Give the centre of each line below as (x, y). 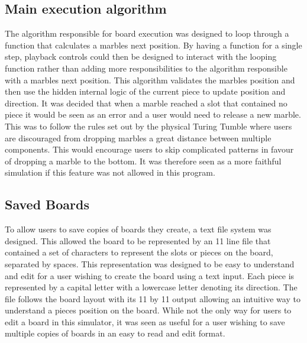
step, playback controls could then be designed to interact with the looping (141, 56)
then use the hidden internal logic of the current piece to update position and (145, 91)
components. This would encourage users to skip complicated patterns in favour (149, 149)
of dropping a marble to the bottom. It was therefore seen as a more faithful (143, 161)
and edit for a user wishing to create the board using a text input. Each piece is (150, 275)
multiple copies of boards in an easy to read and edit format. (115, 333)
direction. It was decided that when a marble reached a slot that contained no (146, 103)
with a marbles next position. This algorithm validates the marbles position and (150, 80)
